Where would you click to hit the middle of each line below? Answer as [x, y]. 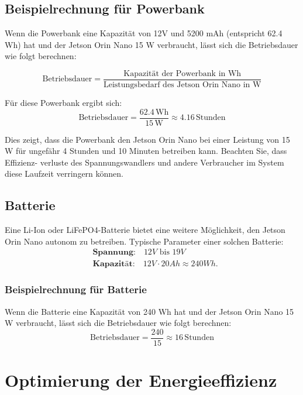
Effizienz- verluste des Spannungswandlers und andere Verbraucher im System [144, 162]
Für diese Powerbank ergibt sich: [63, 103]
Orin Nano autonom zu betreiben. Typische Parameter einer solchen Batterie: [144, 241]
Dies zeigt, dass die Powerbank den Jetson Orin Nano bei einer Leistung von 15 [147, 139]
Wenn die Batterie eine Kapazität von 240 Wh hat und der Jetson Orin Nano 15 [149, 311]
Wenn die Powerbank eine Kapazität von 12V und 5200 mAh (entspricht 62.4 [144, 33]
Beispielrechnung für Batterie [76, 289]
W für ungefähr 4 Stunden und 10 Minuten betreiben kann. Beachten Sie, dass [146, 151]
